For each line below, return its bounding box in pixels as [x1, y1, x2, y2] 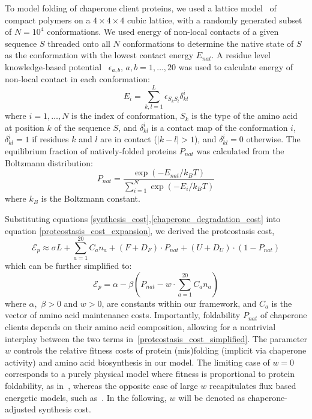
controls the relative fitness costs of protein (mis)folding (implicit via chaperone [13, 344, 307, 357]
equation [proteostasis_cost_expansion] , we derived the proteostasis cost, [5, 224, 275, 237]
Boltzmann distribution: [5, 156, 93, 169]
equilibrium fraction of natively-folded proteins [5, 144, 177, 157]
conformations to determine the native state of [122, 37, 294, 49]
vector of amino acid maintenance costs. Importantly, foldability [5, 309, 241, 321]
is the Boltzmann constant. [41, 192, 140, 205]
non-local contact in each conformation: [5, 73, 150, 85]
